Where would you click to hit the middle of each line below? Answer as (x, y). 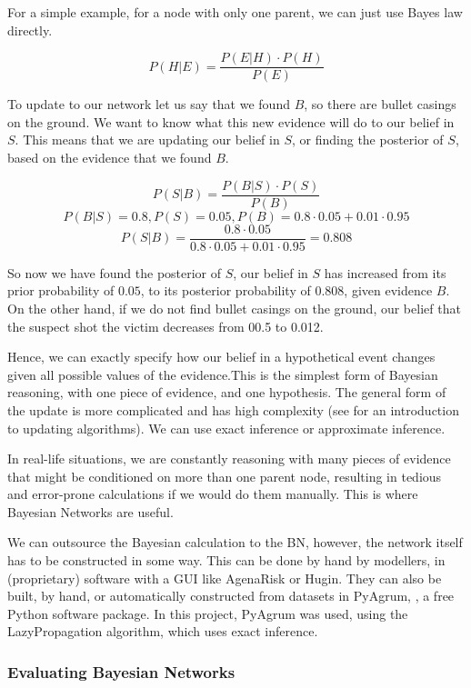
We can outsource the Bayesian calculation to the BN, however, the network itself (235, 542)
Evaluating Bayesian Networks (121, 671)
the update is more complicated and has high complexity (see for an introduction (233, 409)
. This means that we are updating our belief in (147, 140)
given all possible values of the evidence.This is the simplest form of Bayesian (223, 374)
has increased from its (385, 272)
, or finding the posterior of (367, 140)
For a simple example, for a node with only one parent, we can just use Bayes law (235, 12)
